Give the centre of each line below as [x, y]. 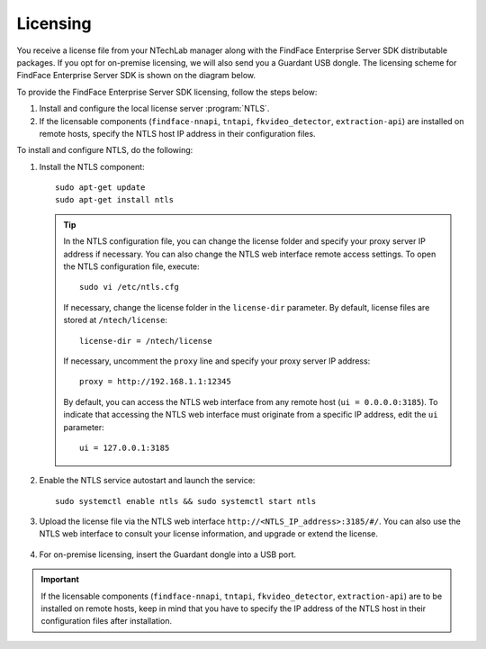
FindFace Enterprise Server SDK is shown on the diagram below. [136, 76]
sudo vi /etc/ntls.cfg [130, 287]
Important [60, 580]
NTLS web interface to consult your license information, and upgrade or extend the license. [208, 534]
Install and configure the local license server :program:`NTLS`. [154, 109]
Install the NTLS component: [92, 167]
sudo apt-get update [100, 188]
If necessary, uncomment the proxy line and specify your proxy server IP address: [217, 361]
